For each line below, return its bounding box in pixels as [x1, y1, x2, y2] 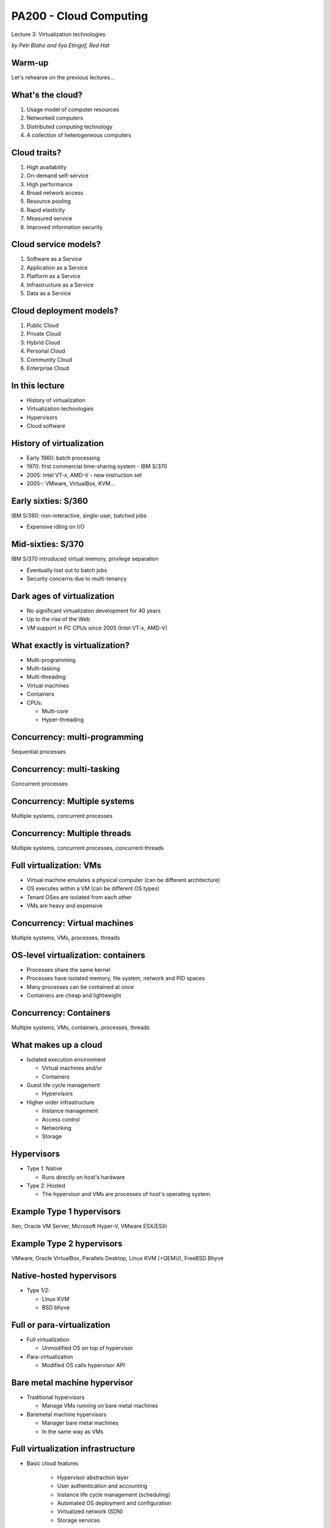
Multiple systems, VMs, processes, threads [11, 934, 120, 941]
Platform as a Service [26, 273, 81, 280]
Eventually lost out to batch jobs [26, 566, 108, 574]
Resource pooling [26, 197, 71, 205]
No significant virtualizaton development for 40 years [26, 607, 161, 614]
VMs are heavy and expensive [26, 902, 103, 909]
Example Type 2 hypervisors [11, 1238, 123, 1249]
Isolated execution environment [26, 1056, 106, 1063]
